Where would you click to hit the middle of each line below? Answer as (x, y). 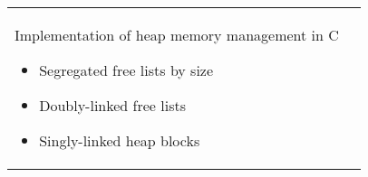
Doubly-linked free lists (112, 105)
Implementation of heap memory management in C (177, 35)
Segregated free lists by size (126, 70)
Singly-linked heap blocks (120, 140)
